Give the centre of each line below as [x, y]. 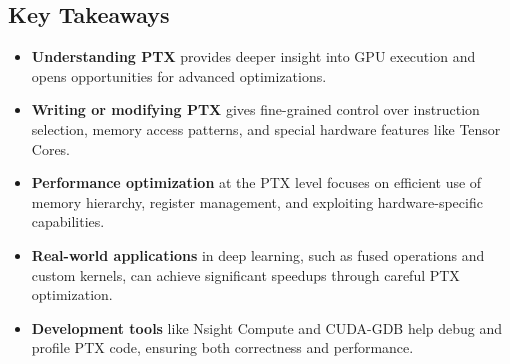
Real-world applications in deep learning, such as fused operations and [258, 254]
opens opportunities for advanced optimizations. [179, 75]
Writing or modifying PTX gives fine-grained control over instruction [255, 109]
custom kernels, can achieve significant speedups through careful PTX [245, 274]
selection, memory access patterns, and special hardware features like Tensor [266, 128]
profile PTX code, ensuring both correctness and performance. [222, 347]
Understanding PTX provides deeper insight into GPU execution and [253, 56]
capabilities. [68, 221]
